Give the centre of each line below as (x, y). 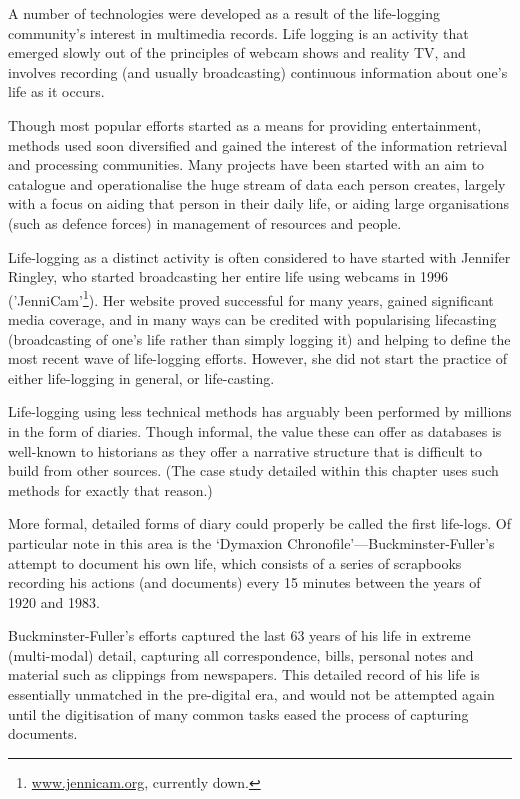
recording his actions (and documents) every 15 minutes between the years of (244, 582)
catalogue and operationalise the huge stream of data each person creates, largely (257, 183)
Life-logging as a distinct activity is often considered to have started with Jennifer (259, 256)
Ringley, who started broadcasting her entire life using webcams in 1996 (228, 276)
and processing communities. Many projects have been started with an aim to (246, 164)
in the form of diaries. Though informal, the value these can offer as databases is (255, 430)
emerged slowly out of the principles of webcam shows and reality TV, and (237, 52)
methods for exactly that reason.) (110, 489)
